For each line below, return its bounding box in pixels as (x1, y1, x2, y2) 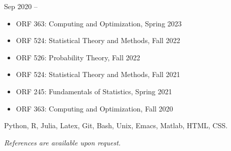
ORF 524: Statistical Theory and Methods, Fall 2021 (16, 69, 180, 80)
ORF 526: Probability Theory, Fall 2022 (16, 52, 140, 62)
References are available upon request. (4, 137, 121, 147)
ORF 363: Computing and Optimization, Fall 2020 (16, 103, 173, 114)
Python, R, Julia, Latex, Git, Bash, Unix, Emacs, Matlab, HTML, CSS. (4, 120, 228, 131)
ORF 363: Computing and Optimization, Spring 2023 (16, 18, 182, 28)
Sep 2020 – (4, 1, 38, 11)
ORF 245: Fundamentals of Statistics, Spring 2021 (16, 86, 172, 96)
